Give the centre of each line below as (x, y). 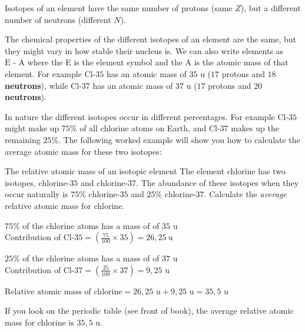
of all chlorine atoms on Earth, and (143, 128)
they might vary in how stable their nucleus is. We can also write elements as (144, 50)
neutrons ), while (37, 85)
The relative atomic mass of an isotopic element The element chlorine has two (145, 171)
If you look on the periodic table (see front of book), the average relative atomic (149, 311)
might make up (32, 128)
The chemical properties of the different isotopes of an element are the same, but (151, 39)
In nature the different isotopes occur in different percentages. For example (140, 116)
